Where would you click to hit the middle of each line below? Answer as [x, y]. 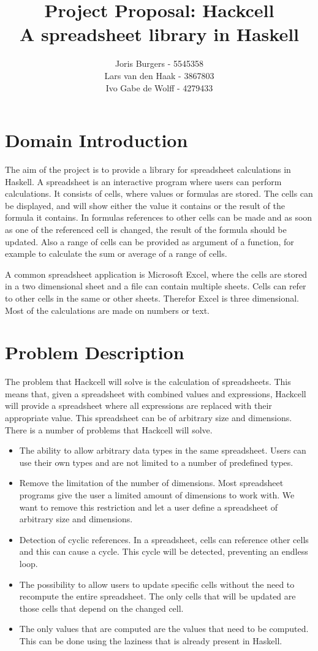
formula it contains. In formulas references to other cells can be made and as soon [159, 217]
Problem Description [95, 352]
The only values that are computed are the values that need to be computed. [164, 629]
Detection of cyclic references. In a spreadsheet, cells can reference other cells [164, 539]
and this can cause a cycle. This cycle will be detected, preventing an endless [164, 551]
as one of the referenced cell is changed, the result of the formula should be [146, 229]
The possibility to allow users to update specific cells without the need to [157, 584]
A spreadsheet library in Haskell [159, 34]
